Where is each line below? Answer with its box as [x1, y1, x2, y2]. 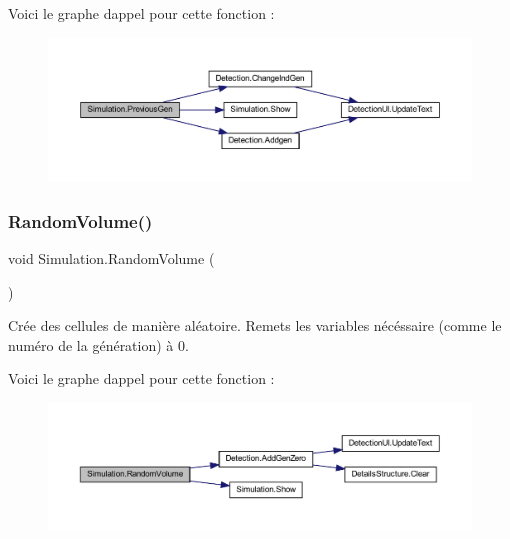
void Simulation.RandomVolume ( [8, 247, 215, 268]
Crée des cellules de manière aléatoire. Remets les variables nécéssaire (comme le [8, 315, 502, 336]
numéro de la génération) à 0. [8, 334, 189, 355]
